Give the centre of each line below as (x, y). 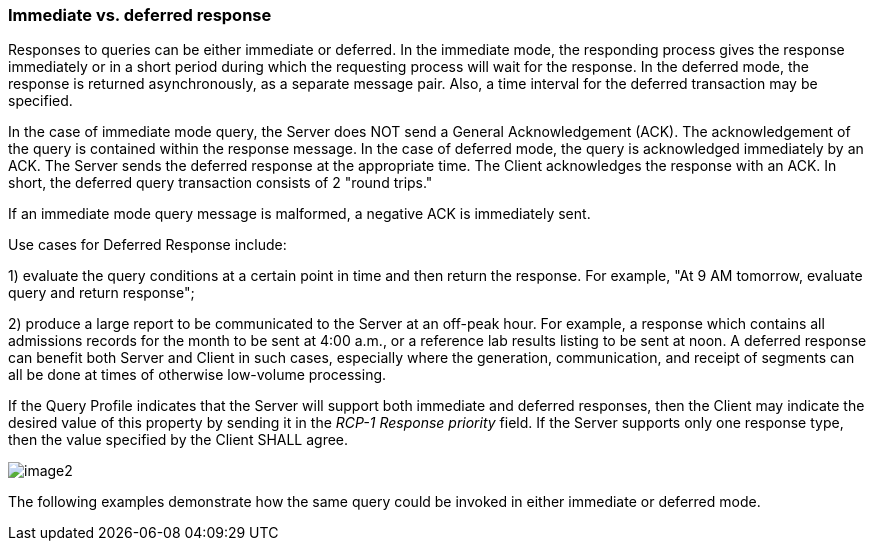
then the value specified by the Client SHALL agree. (178, 440)
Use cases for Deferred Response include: (147, 245)
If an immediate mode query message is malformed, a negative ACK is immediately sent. (299, 214)
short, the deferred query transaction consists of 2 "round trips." (220, 183)
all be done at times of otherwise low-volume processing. (197, 375)
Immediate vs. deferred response (140, 15)
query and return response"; (101, 293)
